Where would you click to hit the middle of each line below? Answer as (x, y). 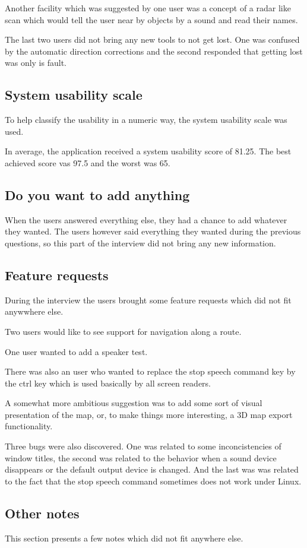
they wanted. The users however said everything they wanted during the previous (153, 231)
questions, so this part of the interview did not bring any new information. (140, 243)
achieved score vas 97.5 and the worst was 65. (88, 162)
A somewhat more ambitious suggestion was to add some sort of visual (134, 403)
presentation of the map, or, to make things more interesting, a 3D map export (149, 414)
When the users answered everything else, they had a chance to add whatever (146, 219)
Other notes (42, 513)
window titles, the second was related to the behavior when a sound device (141, 457)
